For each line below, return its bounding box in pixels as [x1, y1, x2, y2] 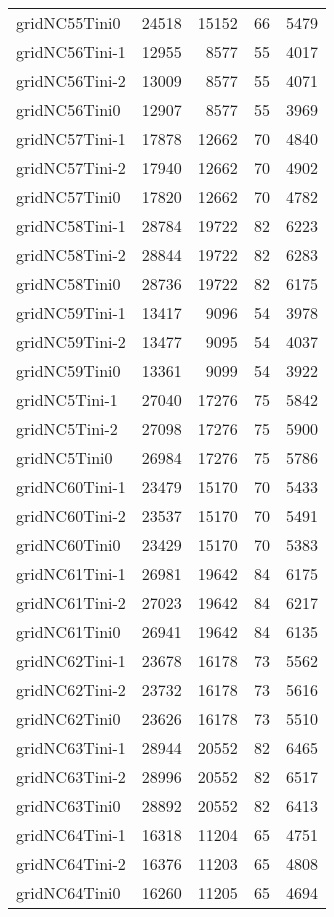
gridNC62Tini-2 [16, 678, 126, 701]
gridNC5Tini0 [16, 446, 113, 469]
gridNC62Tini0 [16, 707, 121, 730]
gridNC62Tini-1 [16, 649, 126, 672]
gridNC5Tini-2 [16, 417, 118, 440]
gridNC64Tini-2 [16, 852, 126, 875]
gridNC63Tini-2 [16, 765, 126, 788]
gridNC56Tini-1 [16, 40, 126, 63]
